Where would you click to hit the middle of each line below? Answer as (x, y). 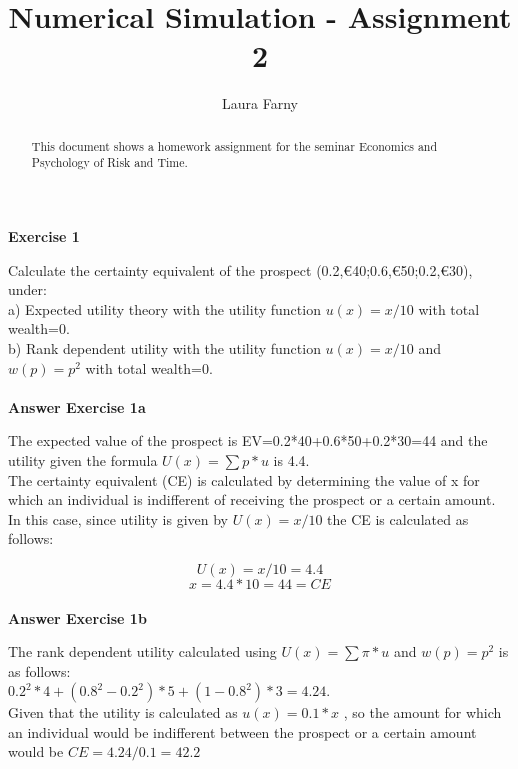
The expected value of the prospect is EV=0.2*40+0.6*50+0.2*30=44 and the (248, 440)
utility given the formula (83, 459)
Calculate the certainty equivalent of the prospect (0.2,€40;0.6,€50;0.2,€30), (240, 269)
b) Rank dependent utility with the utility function (164, 347)
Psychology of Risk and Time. (109, 162)
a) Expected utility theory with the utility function (164, 308)
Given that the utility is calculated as (123, 712)
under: (27, 289)
